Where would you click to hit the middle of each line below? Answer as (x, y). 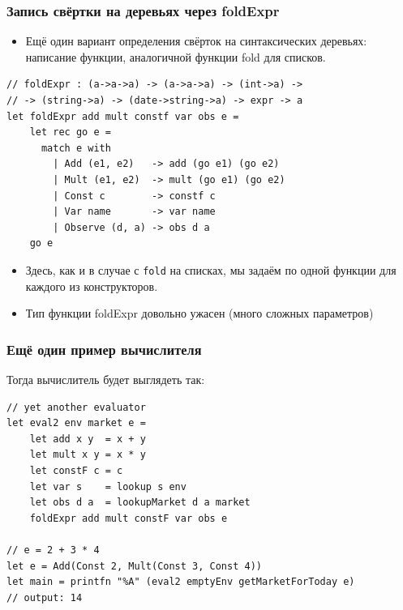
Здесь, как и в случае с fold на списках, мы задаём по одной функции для (211, 269)
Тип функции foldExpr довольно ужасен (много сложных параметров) (199, 313)
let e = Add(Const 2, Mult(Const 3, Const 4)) (134, 566)
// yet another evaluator (76, 407)
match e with (76, 148)
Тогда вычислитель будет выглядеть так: (106, 379)
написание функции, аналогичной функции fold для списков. (176, 56)
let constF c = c (76, 470)
